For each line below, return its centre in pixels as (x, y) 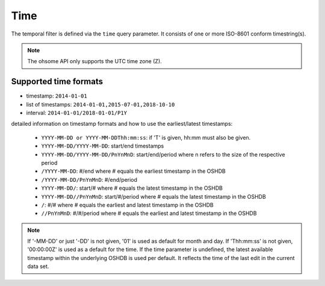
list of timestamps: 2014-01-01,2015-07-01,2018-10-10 (101, 104)
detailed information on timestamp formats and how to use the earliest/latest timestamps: (122, 124)
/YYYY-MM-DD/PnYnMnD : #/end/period (89, 179)
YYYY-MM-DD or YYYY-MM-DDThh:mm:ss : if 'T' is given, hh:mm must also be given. (146, 137)
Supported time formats (57, 82)
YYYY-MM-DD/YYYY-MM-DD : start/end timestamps (103, 146)
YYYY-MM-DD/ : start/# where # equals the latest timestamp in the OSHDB (132, 188)
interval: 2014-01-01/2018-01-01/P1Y (77, 113)
